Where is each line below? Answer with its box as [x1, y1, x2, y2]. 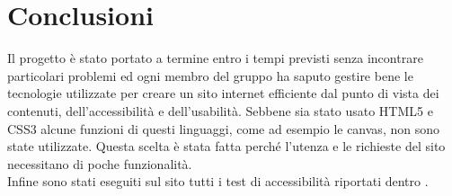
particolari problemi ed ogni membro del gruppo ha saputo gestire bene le [7, 66, 413, 85]
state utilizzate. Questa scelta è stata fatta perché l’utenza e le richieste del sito [7, 137, 446, 156]
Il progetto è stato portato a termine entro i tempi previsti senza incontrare [7, 49, 423, 67]
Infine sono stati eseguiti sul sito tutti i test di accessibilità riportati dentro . [7, 172, 429, 191]
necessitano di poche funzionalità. [7, 154, 192, 173]
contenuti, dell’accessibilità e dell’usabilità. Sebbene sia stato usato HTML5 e [7, 101, 433, 120]
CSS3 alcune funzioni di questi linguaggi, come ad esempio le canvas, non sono [7, 119, 439, 138]
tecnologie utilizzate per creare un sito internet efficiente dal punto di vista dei [7, 84, 439, 102]
